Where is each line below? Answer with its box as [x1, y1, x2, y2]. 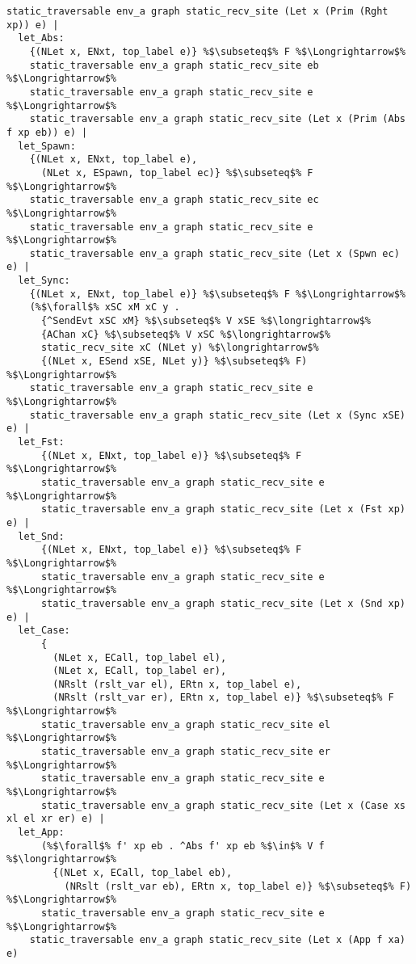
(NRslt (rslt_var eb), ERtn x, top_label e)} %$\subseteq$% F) [64, 880, 412, 892]
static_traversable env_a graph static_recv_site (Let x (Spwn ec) [29, 247, 400, 259]
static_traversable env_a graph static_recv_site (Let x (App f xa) [29, 934, 405, 946]
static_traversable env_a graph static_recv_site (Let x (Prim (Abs [29, 113, 405, 125]
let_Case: [18, 625, 70, 637]
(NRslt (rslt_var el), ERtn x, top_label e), [53, 678, 302, 690]
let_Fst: [18, 436, 65, 448]
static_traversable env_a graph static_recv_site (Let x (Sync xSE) [29, 409, 405, 421]
